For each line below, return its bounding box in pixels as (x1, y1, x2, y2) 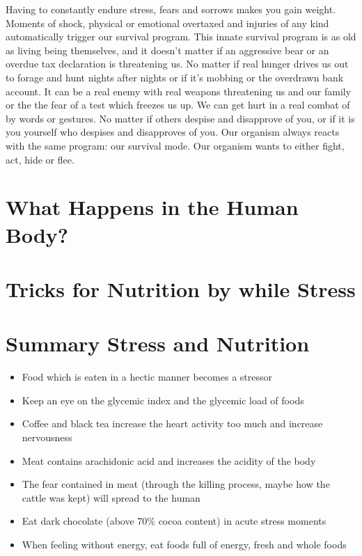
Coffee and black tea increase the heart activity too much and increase (22, 416, 323, 431)
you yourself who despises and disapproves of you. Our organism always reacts (6, 125, 340, 139)
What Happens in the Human (6, 193, 299, 221)
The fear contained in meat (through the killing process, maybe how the (22, 477, 330, 491)
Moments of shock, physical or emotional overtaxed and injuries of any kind (6, 15, 329, 30)
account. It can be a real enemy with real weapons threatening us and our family (6, 84, 352, 98)
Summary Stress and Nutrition (6, 329, 310, 358)
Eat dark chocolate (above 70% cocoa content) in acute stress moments (22, 514, 326, 528)
